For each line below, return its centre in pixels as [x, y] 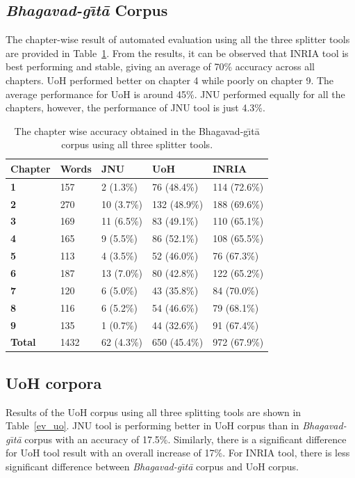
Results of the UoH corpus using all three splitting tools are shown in [154, 412]
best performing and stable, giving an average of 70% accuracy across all [160, 66]
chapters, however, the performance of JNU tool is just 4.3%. [135, 107]
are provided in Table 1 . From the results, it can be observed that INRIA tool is [177, 53]
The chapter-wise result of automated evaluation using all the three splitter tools [178, 39]
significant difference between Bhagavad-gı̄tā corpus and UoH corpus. [152, 467]
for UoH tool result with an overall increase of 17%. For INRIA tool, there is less [178, 453]
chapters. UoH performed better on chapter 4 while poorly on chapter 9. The [170, 80]
